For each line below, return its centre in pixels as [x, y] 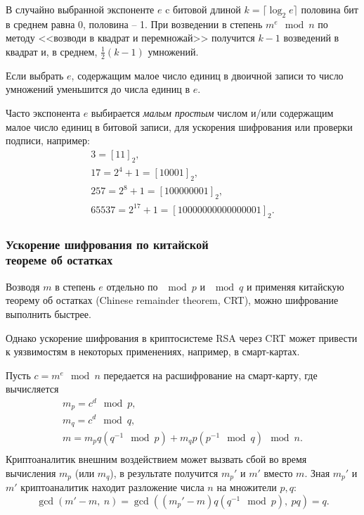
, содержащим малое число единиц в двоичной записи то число [207, 75]
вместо [278, 472]
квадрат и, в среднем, [52, 51]
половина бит [330, 9]
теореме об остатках [59, 260]
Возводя [23, 286]
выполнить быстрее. [48, 313]
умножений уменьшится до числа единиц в [98, 89]
